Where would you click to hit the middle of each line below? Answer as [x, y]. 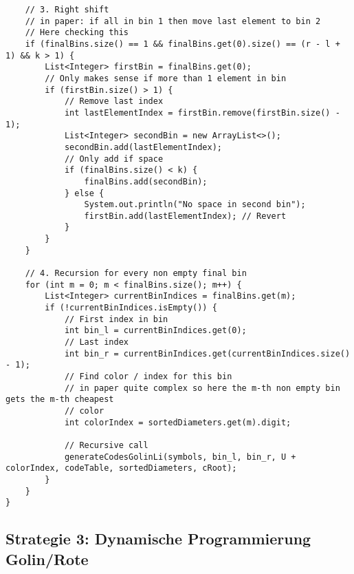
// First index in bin [116, 319]
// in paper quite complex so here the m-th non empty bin [202, 388]
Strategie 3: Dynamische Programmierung [158, 539]
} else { [84, 193]
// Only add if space [114, 159]
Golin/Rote [47, 559]
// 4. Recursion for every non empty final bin [136, 274]
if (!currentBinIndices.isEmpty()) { [131, 308]
